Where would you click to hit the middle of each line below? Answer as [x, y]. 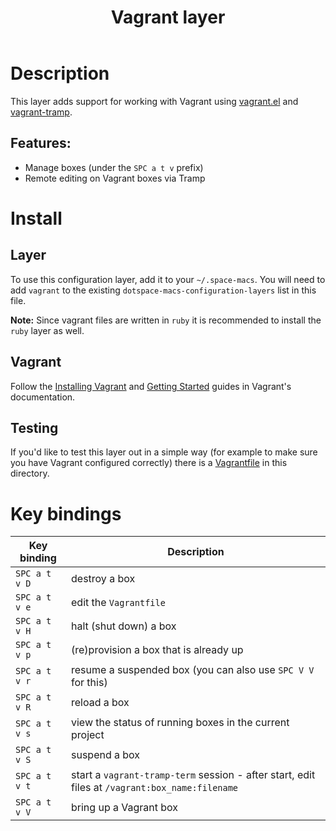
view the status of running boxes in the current [180, 723]
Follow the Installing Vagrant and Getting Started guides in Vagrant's [151, 386]
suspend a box [106, 755]
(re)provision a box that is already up [157, 650]
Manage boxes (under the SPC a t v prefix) [114, 167]
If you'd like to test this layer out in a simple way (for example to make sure [164, 452]
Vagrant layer [168, 17]
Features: [41, 143]
